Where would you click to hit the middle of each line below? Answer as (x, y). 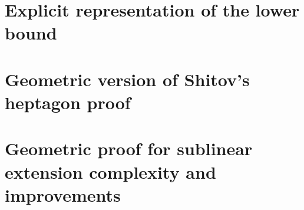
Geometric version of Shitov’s (127, 79)
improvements (63, 194)
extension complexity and (110, 171)
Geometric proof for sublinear (129, 148)
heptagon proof (68, 102)
